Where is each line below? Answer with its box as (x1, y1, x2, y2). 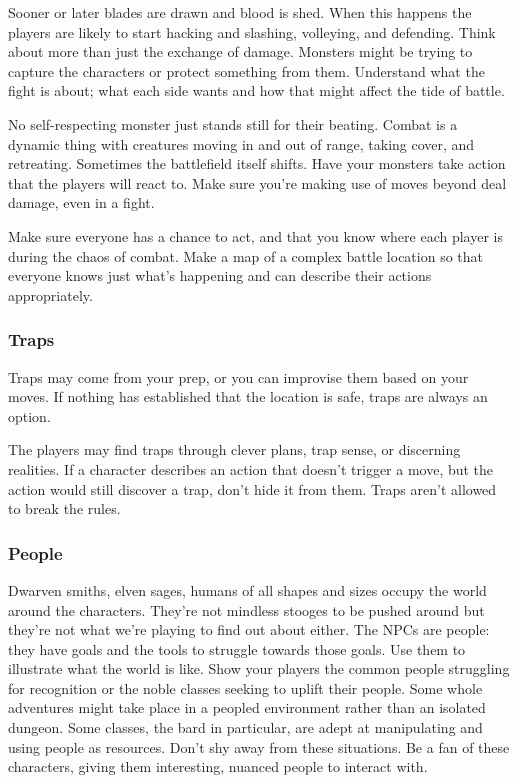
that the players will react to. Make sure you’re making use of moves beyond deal (8, 172, 507, 193)
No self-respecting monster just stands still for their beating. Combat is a (8, 113, 458, 134)
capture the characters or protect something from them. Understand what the (8, 60, 485, 81)
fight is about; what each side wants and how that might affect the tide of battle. (8, 80, 505, 101)
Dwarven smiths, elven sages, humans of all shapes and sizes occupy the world (8, 579, 487, 600)
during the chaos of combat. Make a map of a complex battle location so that (8, 245, 484, 266)
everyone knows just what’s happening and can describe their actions (8, 265, 432, 286)
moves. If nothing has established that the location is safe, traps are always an (8, 386, 488, 407)
